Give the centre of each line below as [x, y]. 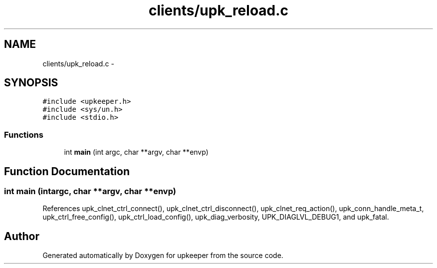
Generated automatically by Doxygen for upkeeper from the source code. [163, 256]
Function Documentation [67, 171]
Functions [24, 134]
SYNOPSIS [31, 83]
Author [22, 236]
